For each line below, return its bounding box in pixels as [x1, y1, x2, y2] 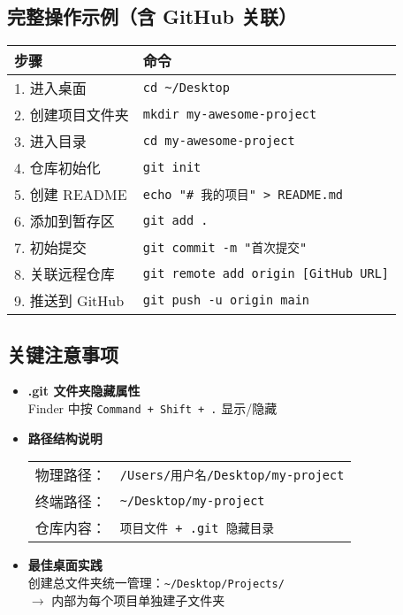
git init [142, 160, 201, 175]
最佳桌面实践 [27, 556, 103, 574]
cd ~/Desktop [142, 81, 230, 96]
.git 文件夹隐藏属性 [27, 381, 141, 400]
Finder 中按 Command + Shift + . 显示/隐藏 [27, 399, 278, 417]
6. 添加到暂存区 [14, 211, 115, 232]
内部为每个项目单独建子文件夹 [51, 590, 225, 609]
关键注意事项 [7, 340, 118, 367]
